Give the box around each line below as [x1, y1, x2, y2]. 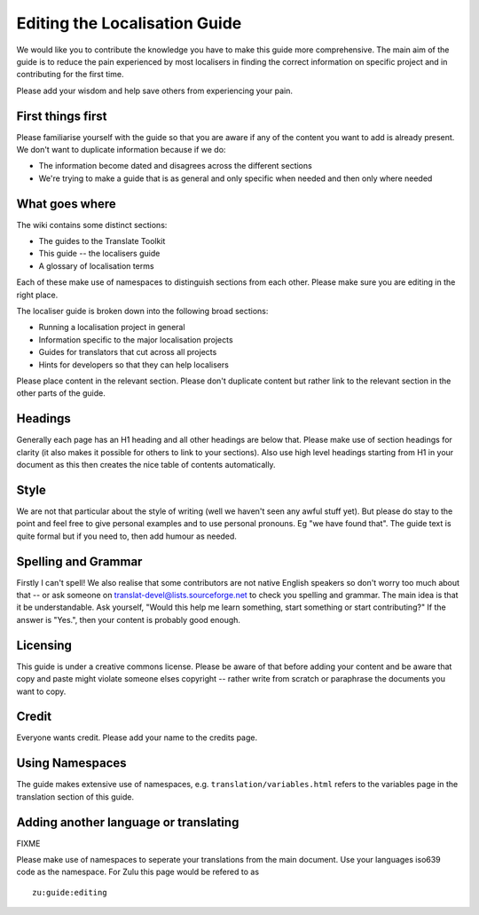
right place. [16, 289, 59, 300]
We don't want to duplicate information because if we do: [16, 145, 226, 155]
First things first [16, 108, 107, 123]
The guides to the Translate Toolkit [38, 236, 166, 247]
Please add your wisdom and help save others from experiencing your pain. [16, 85, 293, 96]
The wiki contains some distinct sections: [16, 219, 168, 230]
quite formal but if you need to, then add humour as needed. [16, 531, 237, 541]
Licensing [16, 637, 73, 652]
